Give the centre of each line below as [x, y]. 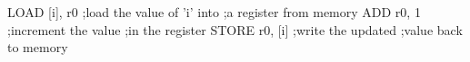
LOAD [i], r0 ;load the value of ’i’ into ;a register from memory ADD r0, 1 [214, 12]
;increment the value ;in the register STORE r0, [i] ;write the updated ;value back [235, 29]
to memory [38, 47]
